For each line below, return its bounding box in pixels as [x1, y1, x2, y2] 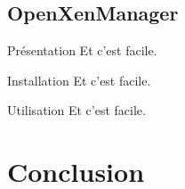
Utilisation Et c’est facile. [7, 101, 146, 119]
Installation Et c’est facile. [7, 70, 151, 89]
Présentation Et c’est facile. [7, 41, 157, 60]
